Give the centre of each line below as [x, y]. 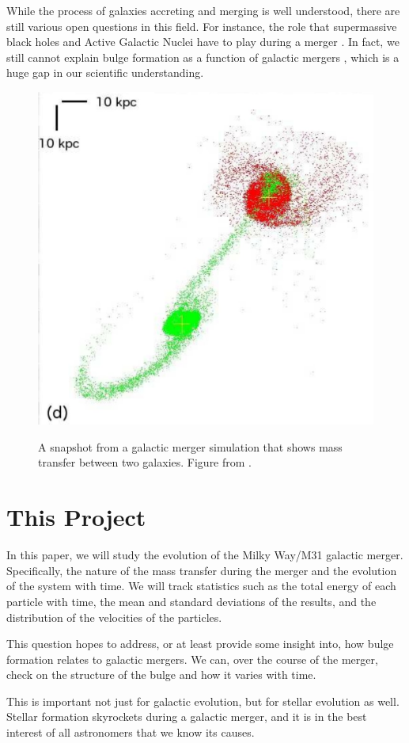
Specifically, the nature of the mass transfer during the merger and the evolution [202, 570]
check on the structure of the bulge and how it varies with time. [161, 674]
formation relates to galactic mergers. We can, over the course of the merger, [192, 659]
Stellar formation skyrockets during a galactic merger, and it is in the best [187, 716]
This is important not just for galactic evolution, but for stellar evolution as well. [203, 701]
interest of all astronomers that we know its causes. [131, 732]
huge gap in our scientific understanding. [105, 72]
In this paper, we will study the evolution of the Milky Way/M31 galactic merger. [205, 555]
